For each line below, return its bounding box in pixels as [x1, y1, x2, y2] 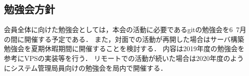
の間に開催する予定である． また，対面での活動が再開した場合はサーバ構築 [4, 34, 245, 44]
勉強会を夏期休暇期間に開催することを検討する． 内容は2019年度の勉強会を [4, 43, 245, 54]
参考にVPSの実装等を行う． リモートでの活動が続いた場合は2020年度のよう [4, 53, 244, 63]
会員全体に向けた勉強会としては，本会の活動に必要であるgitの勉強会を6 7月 [4, 24, 247, 35]
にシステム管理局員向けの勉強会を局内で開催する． [4, 62, 167, 73]
